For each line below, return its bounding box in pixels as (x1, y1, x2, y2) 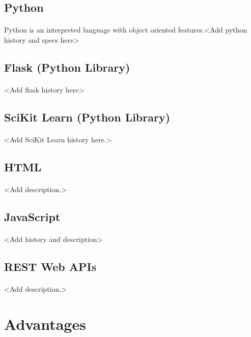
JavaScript (4, 208, 61, 224)
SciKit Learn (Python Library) (4, 109, 171, 125)
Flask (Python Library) (4, 59, 130, 75)
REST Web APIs (4, 258, 97, 274)
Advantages (4, 313, 86, 334)
